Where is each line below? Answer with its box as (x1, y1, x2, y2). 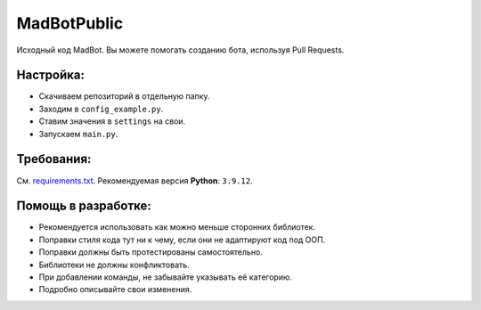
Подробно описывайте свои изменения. (38, 284, 192, 295)
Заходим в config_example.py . (38, 103, 164, 114)
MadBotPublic (16, 13, 124, 33)
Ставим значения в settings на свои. (38, 116, 186, 126)
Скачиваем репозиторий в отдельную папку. (38, 91, 210, 102)
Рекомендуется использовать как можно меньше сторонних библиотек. (38, 222, 316, 232)
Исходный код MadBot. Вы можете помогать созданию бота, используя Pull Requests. (16, 45, 345, 55)
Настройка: (16, 68, 85, 83)
